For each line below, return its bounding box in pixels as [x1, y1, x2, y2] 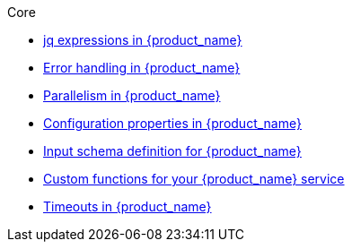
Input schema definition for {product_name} [43, 143, 302, 159]
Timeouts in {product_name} [43, 199, 212, 214]
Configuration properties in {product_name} [43, 116, 302, 131]
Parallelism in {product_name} [43, 88, 221, 103]
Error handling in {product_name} [43, 60, 241, 75]
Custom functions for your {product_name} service [43, 171, 345, 186]
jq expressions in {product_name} [43, 32, 242, 47]
